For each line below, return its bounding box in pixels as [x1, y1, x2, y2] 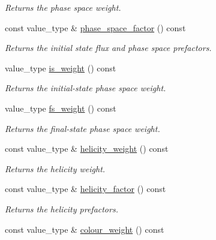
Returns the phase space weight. [5, 1, 121, 13]
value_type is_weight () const [5, 61, 116, 74]
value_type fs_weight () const [5, 101, 116, 114]
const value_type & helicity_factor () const [5, 182, 166, 195]
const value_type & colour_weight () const [5, 223, 164, 235]
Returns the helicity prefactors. [5, 202, 118, 215]
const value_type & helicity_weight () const [5, 142, 169, 155]
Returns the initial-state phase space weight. [5, 82, 166, 94]
